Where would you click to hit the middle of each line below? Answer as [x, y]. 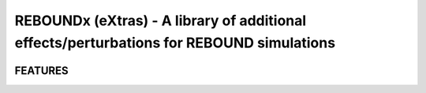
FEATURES [41, 71]
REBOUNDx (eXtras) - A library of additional [161, 20]
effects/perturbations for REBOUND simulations [175, 43]
